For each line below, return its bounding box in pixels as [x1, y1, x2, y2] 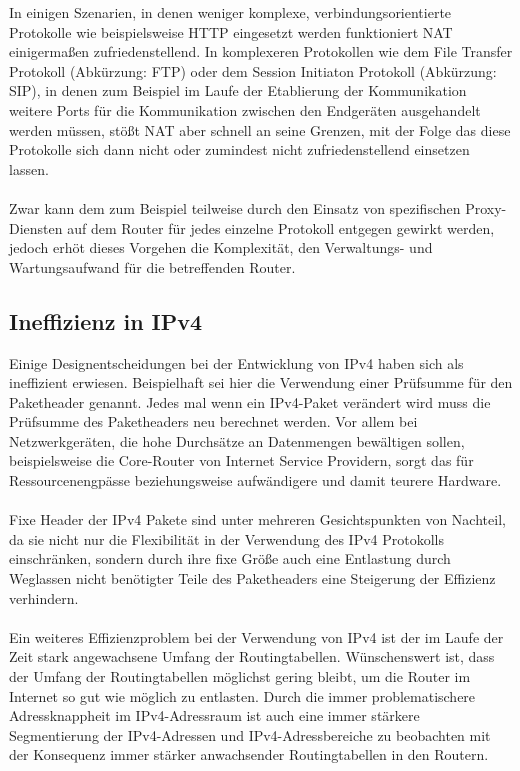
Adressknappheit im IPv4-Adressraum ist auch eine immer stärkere [9, 705, 420, 726]
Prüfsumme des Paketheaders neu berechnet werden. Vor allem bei [9, 411, 418, 432]
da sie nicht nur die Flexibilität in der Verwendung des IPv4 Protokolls [9, 528, 445, 549]
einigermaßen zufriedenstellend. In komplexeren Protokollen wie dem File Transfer [9, 41, 513, 62]
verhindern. [9, 587, 79, 608]
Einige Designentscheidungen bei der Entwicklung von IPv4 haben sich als [9, 352, 464, 373]
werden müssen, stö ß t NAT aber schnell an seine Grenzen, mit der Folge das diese [9, 119, 511, 140]
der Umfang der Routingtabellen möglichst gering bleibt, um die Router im [9, 666, 471, 687]
